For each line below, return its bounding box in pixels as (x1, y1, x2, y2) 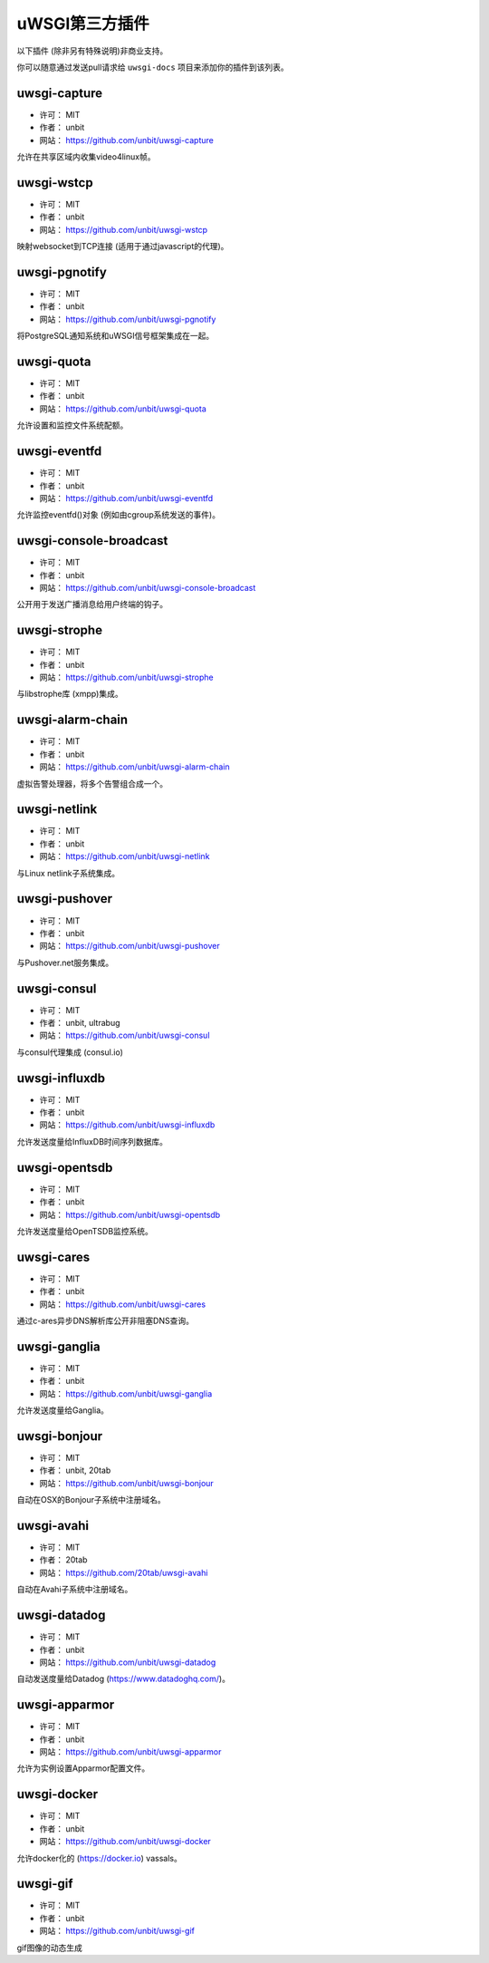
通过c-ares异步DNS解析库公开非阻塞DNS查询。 (16, 1315, 195, 1327)
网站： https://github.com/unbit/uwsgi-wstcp (39, 224, 208, 235)
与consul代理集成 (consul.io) (16, 1047, 124, 1058)
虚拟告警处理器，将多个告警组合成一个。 (16, 778, 168, 788)
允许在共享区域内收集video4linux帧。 (16, 151, 156, 162)
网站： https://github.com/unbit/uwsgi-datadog (39, 1657, 216, 1668)
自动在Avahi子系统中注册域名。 (16, 1584, 133, 1595)
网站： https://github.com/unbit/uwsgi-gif (39, 1926, 195, 1937)
